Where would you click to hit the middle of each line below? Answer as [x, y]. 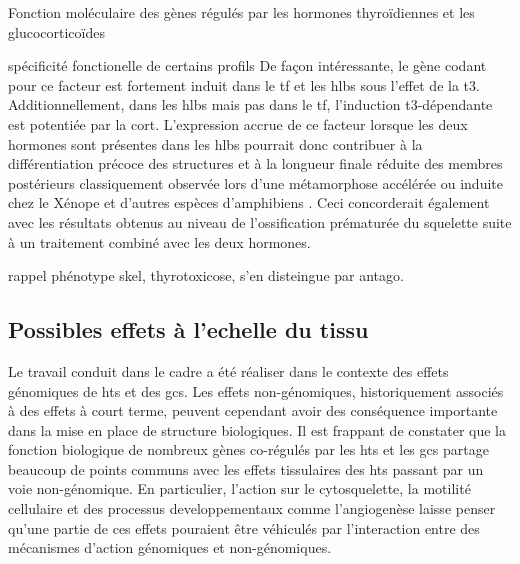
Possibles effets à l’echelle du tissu [188, 329]
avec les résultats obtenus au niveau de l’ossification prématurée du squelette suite [260, 221]
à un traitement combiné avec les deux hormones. [159, 241]
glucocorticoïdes [56, 31]
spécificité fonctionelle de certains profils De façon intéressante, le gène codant [247, 65]
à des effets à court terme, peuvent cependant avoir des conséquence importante [253, 410]
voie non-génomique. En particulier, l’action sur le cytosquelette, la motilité [239, 488]
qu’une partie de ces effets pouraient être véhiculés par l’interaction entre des [244, 527]
